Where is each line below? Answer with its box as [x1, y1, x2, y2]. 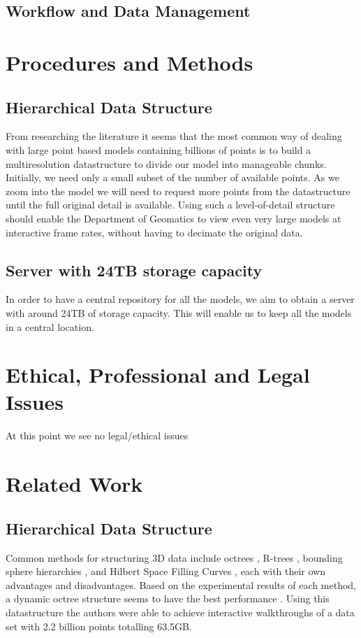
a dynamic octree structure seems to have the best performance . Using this [6, 591, 330, 606]
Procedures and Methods [6, 48, 253, 76]
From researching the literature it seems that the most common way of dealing [6, 129, 342, 143]
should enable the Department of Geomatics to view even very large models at [6, 211, 341, 225]
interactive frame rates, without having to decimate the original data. [6, 225, 303, 239]
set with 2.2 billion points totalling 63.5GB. [6, 618, 192, 633]
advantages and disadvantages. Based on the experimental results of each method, [6, 577, 356, 592]
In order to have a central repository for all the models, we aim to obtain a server [6, 292, 355, 306]
